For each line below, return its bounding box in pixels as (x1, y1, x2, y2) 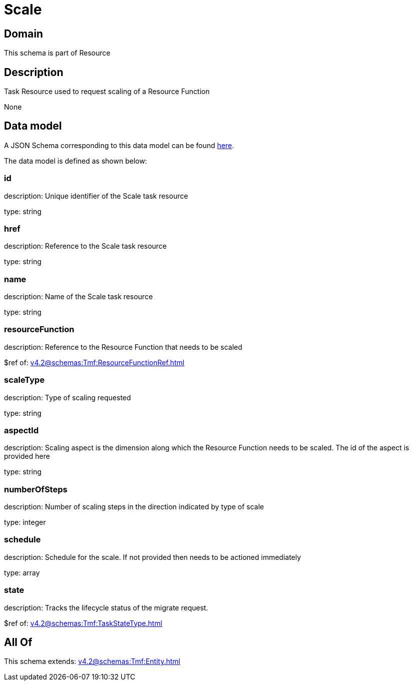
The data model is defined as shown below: (4, 156, 147, 165)
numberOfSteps (4, 484, 67, 494)
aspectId (4, 425, 39, 435)
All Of (4, 636, 32, 649)
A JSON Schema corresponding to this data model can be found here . (4, 141, 234, 150)
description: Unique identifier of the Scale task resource (4, 191, 188, 200)
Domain (4, 27, 43, 40)
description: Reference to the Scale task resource (4, 242, 167, 251)
